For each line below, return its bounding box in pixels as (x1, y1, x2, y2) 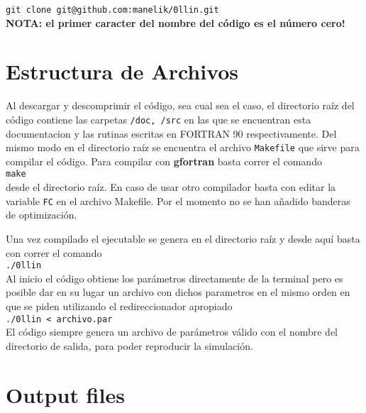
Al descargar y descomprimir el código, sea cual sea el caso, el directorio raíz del (6, 98, 355, 113)
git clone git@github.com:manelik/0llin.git (6, 5, 219, 15)
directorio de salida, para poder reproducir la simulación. (6, 338, 253, 353)
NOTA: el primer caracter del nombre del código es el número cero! (6, 15, 345, 30)
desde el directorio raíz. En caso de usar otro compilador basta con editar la (6, 180, 336, 194)
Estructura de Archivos (6, 57, 239, 86)
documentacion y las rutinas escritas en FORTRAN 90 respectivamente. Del (6, 126, 337, 141)
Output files (6, 380, 125, 409)
